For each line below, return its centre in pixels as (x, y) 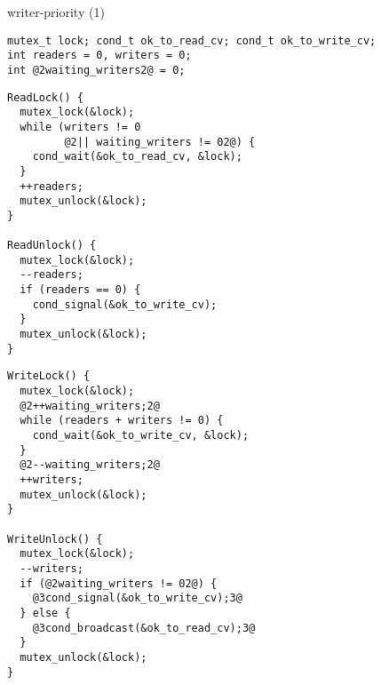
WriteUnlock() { (55, 539)
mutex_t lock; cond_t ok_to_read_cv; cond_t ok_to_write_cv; (192, 40)
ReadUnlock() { (52, 246)
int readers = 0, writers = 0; (99, 56)
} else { (45, 613)
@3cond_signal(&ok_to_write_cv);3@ (137, 598)
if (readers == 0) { (80, 290)
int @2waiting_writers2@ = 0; (96, 70)
